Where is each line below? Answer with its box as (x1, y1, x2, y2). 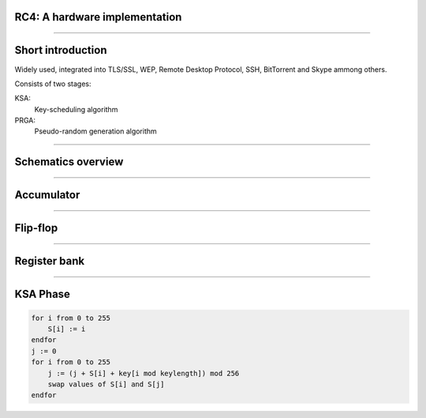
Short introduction (14, 43, 107, 57)
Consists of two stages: (14, 79, 92, 88)
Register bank (14, 254, 85, 268)
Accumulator (14, 188, 80, 201)
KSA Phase (14, 288, 71, 301)
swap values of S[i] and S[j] (47, 379, 165, 389)
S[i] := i (47, 324, 86, 333)
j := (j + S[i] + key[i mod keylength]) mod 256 (47, 368, 240, 378)
